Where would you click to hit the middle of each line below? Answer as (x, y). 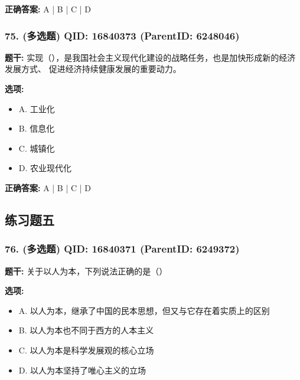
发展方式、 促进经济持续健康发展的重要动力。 (93, 69)
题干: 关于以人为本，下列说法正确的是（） (86, 271)
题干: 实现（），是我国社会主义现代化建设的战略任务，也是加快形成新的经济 (150, 57)
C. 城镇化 (37, 148)
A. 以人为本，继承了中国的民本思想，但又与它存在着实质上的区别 (144, 310)
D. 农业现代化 (45, 168)
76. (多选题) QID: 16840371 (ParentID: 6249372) (122, 249)
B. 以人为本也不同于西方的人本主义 (86, 330)
